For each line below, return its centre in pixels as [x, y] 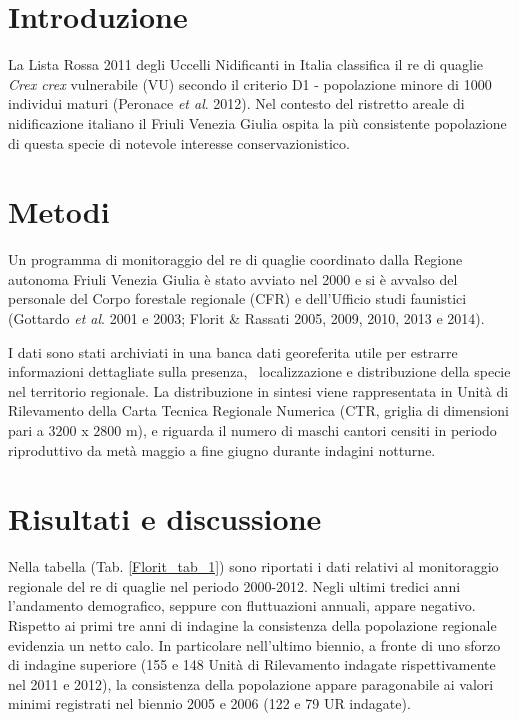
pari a [26, 429]
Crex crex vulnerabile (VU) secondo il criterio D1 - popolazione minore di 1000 [250, 83]
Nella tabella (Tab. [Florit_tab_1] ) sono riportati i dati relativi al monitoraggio [253, 566]
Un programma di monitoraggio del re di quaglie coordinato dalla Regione [235, 259]
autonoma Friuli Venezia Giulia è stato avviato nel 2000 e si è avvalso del [233, 278]
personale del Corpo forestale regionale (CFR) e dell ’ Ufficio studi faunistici [237, 298]
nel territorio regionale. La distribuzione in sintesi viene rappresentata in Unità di [258, 390]
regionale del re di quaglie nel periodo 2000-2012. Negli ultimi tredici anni [234, 585]
